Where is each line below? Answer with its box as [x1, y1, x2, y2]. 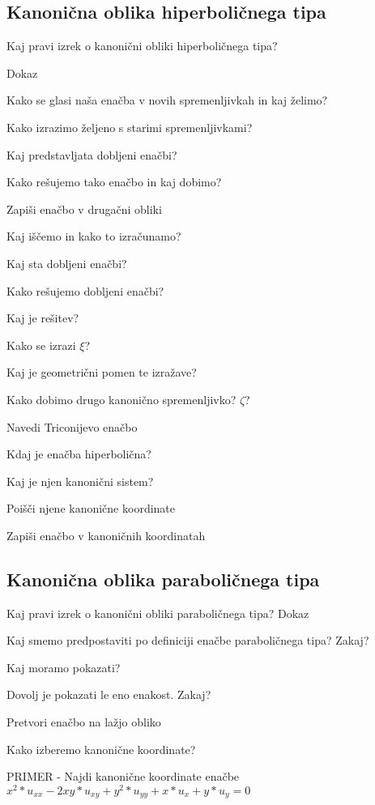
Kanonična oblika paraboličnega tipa [6, 566, 320, 591]
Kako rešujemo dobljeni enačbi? [6, 282, 164, 299]
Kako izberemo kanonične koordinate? [6, 740, 196, 757]
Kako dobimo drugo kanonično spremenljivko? [6, 390, 237, 407]
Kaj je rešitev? [6, 309, 79, 326]
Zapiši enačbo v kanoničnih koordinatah [6, 526, 206, 543]
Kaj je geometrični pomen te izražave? [6, 364, 197, 381]
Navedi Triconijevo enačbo [6, 418, 138, 435]
